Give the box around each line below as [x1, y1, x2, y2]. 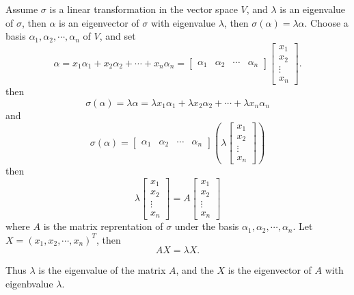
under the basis [174, 219, 239, 233]
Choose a [310, 15, 349, 29]
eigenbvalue [5, 276, 53, 290]
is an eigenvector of [59, 15, 139, 29]
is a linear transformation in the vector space [49, 2, 238, 16]
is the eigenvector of [228, 263, 312, 277]
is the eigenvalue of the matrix [38, 263, 166, 277]
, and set [99, 29, 136, 43]
